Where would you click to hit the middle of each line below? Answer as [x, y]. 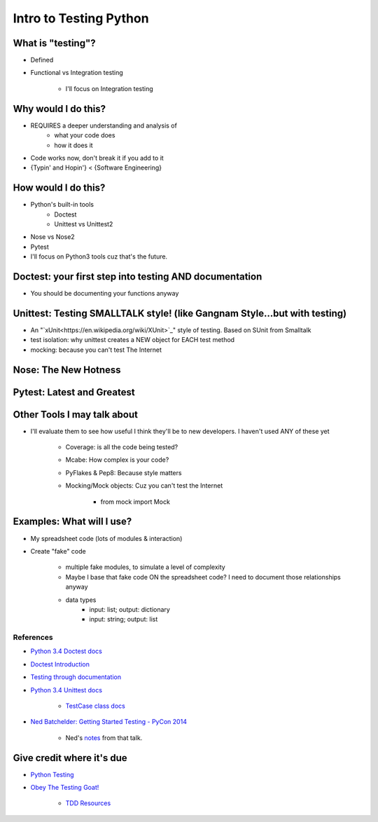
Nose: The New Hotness [67, 370]
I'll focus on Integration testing [109, 88]
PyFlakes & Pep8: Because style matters [124, 472]
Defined [42, 60]
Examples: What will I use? [72, 522]
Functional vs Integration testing [77, 73]
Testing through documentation [76, 677]
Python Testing [52, 774]
